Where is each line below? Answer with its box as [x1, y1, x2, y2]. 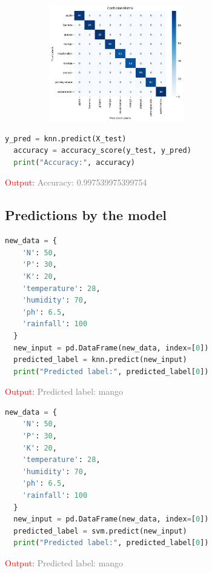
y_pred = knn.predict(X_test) [5, 134, 127, 143]
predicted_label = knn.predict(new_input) [13, 355, 187, 364]
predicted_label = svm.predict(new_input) [13, 526, 187, 535]
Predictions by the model [5, 206, 167, 224]
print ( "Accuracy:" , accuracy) [13, 158, 135, 167]
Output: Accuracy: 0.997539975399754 [5, 176, 147, 189]
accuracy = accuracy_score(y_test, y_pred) [13, 146, 191, 155]
